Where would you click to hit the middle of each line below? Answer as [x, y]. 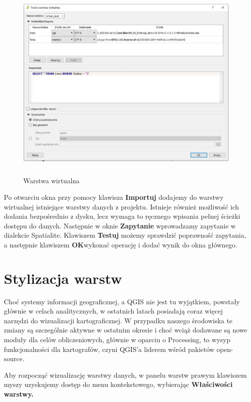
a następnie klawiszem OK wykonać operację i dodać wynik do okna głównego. [121, 244]
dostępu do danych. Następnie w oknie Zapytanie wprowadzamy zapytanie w [120, 225]
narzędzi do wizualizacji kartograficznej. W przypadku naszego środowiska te [118, 320]
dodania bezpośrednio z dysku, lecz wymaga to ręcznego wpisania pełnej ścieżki [122, 216]
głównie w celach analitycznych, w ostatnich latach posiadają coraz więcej [113, 311]
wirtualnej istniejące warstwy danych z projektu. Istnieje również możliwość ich [121, 206]
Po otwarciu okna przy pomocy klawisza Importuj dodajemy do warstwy [114, 197]
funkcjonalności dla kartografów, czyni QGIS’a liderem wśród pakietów [109, 349]
